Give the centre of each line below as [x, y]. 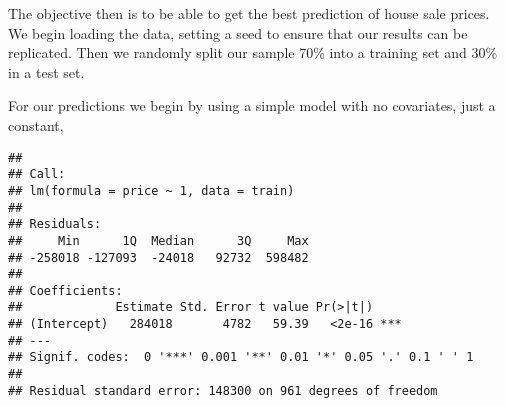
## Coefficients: [65, 290]
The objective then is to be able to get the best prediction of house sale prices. [249, 13]
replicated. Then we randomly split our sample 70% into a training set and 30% [253, 52]
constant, [36, 124]
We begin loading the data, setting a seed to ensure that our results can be [238, 32]
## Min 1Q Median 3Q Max [158, 240]
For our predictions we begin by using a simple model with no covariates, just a [252, 105]
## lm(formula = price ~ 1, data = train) [151, 190]
